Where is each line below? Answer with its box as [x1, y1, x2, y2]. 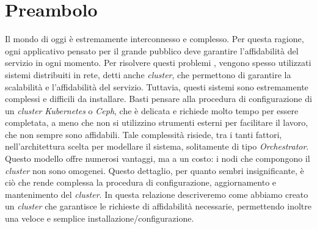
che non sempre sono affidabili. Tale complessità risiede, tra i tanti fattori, [5, 128, 282, 140]
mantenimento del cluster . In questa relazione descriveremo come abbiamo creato [5, 187, 308, 200]
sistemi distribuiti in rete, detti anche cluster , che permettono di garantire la [5, 68, 291, 81]
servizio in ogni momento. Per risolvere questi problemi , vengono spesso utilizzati [5, 56, 312, 69]
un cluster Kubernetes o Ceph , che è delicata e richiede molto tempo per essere [5, 104, 299, 117]
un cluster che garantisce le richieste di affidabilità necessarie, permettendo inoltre [5, 200, 312, 213]
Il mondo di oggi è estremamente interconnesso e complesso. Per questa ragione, [5, 32, 304, 45]
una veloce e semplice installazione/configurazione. [5, 212, 194, 225]
